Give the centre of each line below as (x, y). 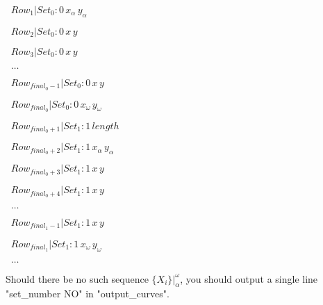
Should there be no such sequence (77, 278)
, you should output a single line (249, 278)
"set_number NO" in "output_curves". (88, 294)
